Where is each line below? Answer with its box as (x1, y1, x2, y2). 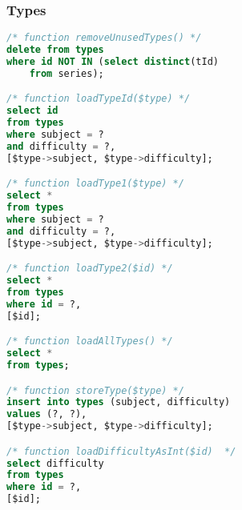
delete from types (6, 44, 104, 56)
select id (6, 105, 58, 117)
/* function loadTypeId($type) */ (6, 93, 191, 105)
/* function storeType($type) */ (6, 384, 184, 396)
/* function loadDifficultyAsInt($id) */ (6, 445, 236, 457)
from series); (29, 67, 104, 79)
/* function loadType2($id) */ (6, 263, 173, 275)
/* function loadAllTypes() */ (6, 335, 173, 347)
